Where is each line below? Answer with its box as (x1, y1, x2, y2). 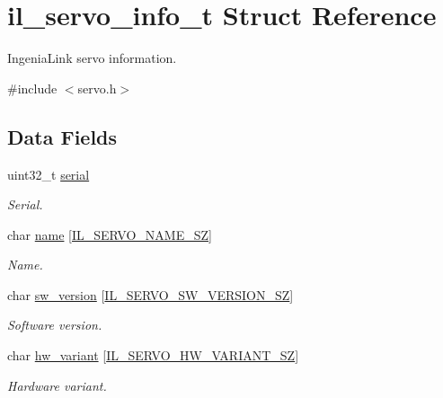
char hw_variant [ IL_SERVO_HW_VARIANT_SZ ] (7, 346, 299, 365)
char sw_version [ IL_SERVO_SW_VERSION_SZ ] (7, 285, 294, 304)
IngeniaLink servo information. (7, 49, 177, 67)
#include (7, 78, 58, 97)
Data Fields (7, 122, 118, 150)
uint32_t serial (7, 164, 90, 183)
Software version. (7, 315, 102, 334)
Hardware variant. (7, 376, 107, 394)
